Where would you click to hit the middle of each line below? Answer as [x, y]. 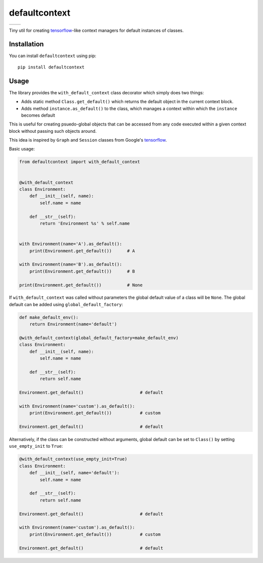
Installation [26, 44]
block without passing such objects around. [53, 131]
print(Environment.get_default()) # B [82, 271]
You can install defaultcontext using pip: [53, 56]
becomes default [38, 115]
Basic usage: [22, 149]
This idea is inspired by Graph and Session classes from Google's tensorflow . [88, 140]
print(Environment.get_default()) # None [81, 285]
